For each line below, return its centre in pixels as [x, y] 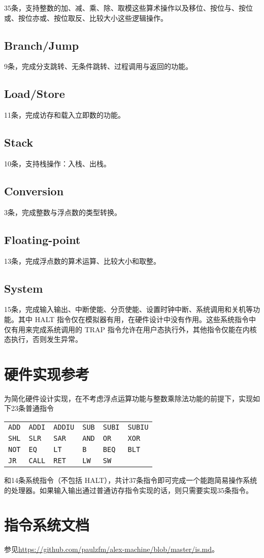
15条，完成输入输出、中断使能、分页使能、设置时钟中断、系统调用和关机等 [128, 309]
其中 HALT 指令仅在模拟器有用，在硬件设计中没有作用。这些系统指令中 [137, 319]
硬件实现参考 [47, 374]
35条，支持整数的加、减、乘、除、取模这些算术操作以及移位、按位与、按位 [128, 8]
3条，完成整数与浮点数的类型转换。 [63, 212]
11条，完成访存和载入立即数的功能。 [64, 115]
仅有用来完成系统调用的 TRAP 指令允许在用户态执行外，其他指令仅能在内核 [130, 329]
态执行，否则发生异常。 [43, 339]
